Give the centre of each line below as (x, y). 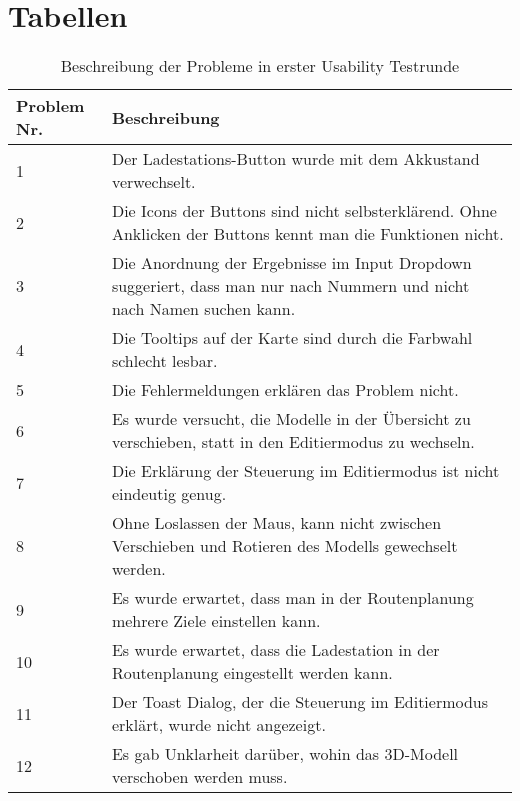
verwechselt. (153, 182)
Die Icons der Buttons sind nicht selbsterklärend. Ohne (304, 211)
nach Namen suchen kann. (203, 309)
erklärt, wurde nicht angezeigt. (218, 725)
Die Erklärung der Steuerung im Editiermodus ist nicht (305, 471)
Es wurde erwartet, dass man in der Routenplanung (292, 598)
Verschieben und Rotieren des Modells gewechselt (284, 546)
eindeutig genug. (169, 494)
